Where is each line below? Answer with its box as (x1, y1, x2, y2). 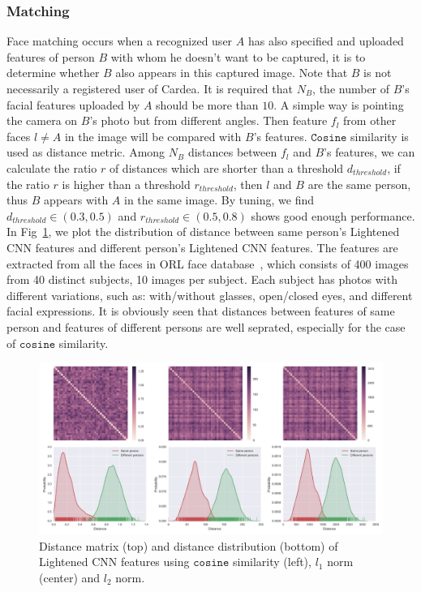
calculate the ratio (6, 159, 97, 176)
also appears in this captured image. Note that (115, 64, 348, 81)
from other (343, 112, 397, 129)
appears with (44, 191, 109, 208)
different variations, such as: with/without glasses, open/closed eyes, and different (6, 286, 413, 303)
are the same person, (307, 175, 411, 192)
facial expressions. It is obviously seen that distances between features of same (6, 302, 395, 320)
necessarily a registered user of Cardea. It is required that (6, 80, 293, 97)
